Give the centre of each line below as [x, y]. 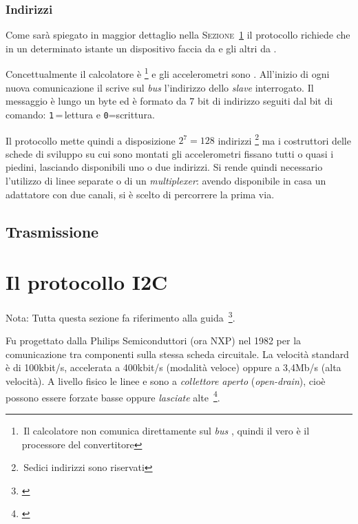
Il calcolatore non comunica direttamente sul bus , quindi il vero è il [167, 430]
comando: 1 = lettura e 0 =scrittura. [80, 114]
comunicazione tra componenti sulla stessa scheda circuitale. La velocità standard [177, 354]
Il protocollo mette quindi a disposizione [91, 140]
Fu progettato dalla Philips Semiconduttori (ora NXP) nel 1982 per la [154, 340]
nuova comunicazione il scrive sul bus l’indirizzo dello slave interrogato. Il [160, 87]
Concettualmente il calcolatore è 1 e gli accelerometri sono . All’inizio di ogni [168, 73]
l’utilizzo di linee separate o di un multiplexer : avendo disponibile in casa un [166, 180]
